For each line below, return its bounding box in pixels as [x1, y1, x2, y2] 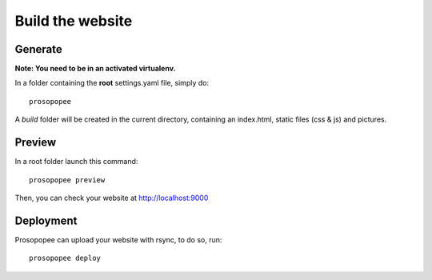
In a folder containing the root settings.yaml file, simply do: [14, 78, 210, 88]
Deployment [14, 214, 78, 227]
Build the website [14, 12, 133, 30]
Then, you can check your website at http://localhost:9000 [14, 193, 209, 202]
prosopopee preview [29, 175, 106, 184]
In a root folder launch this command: [14, 157, 138, 166]
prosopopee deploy [29, 254, 102, 263]
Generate [14, 42, 63, 56]
